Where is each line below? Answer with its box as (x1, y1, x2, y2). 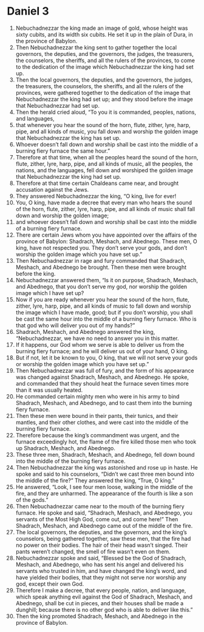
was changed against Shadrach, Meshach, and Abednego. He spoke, (15, 373, 189, 381)
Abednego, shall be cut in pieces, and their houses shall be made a (15, 599, 184, 606)
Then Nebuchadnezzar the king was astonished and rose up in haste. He (15, 464, 198, 471)
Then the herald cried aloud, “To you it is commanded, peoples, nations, (15, 108, 197, 116)
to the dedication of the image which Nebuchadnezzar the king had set (15, 63, 194, 71)
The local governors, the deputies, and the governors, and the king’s (15, 528, 187, 536)
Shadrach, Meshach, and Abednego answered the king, (15, 328, 155, 335)
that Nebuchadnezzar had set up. (15, 102, 100, 109)
